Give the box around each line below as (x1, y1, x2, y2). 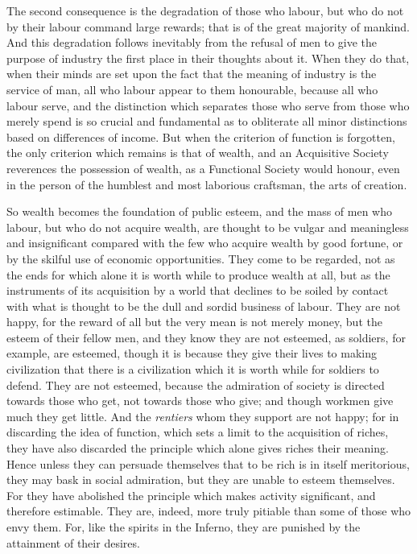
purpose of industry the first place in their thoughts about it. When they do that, (6, 49, 410, 66)
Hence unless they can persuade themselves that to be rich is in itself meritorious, (6, 455, 410, 472)
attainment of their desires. (6, 534, 140, 551)
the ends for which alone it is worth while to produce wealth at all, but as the (6, 266, 390, 283)
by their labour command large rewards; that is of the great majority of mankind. (6, 18, 410, 35)
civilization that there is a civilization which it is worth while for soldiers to (6, 361, 379, 378)
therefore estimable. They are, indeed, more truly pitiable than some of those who (6, 502, 411, 519)
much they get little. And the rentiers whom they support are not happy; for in (6, 407, 399, 424)
